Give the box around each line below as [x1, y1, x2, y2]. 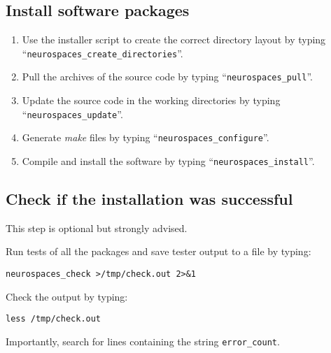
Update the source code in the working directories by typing [22, 93, 281, 108]
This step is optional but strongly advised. [6, 220, 188, 235]
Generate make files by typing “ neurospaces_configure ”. [22, 130, 269, 145]
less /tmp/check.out [6, 314, 101, 324]
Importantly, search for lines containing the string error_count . [6, 333, 280, 348]
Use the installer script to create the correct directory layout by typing [22, 32, 326, 47]
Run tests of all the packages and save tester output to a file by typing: [6, 244, 311, 259]
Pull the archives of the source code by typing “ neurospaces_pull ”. [22, 69, 313, 84]
